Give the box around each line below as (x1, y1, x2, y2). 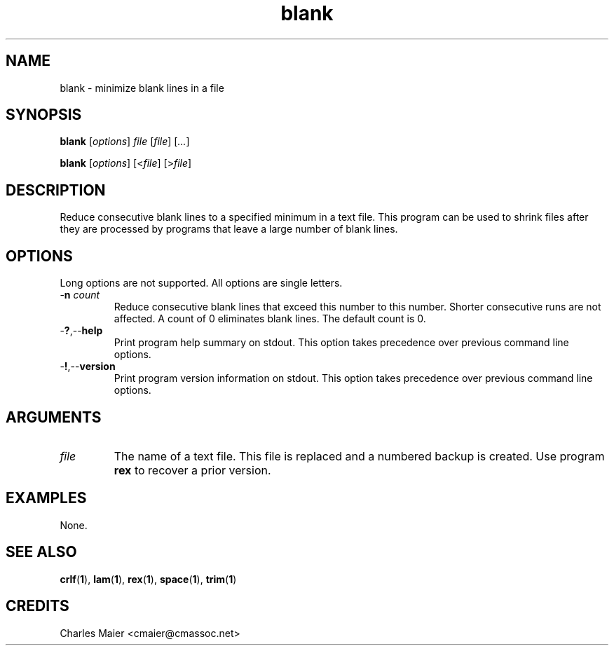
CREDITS (6, 597, 69, 615)
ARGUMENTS (6, 408, 102, 426)
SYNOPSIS (6, 106, 82, 124)
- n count (60, 289, 100, 301)
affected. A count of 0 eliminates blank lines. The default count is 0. (114, 313, 426, 325)
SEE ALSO (6, 543, 77, 561)
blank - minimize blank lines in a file (60, 81, 224, 94)
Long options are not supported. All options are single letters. (60, 277, 343, 289)
